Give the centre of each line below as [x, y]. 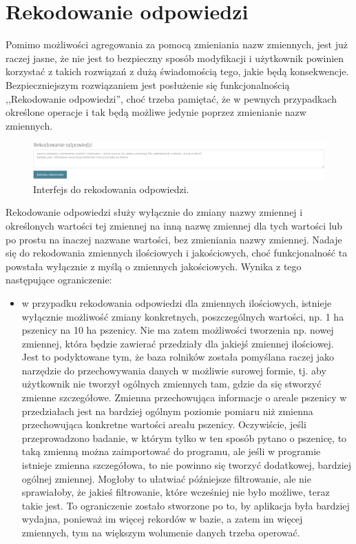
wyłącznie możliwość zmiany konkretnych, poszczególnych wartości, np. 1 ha [183, 316]
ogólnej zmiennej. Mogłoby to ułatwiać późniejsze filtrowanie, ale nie [166, 478]
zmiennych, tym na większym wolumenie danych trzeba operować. [161, 532]
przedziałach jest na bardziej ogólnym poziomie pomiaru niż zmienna [167, 411]
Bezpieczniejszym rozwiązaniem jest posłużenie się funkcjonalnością [148, 84]
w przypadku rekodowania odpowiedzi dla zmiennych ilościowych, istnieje [177, 302]
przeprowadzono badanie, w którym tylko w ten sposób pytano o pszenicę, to [184, 437]
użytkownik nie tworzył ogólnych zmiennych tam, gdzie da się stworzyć [171, 384]
